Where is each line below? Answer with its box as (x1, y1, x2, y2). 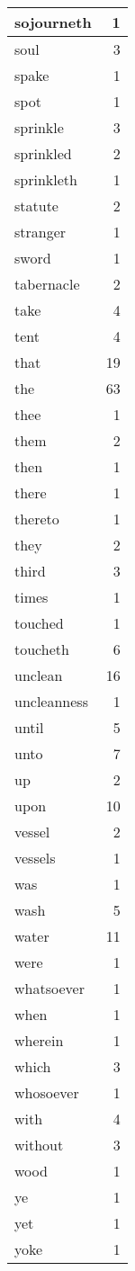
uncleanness (14, 691, 88, 712)
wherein (14, 1030, 64, 1051)
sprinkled (14, 143, 72, 164)
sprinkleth (14, 169, 77, 190)
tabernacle (14, 273, 80, 294)
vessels (14, 847, 56, 868)
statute (14, 195, 58, 216)
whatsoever (14, 978, 85, 998)
